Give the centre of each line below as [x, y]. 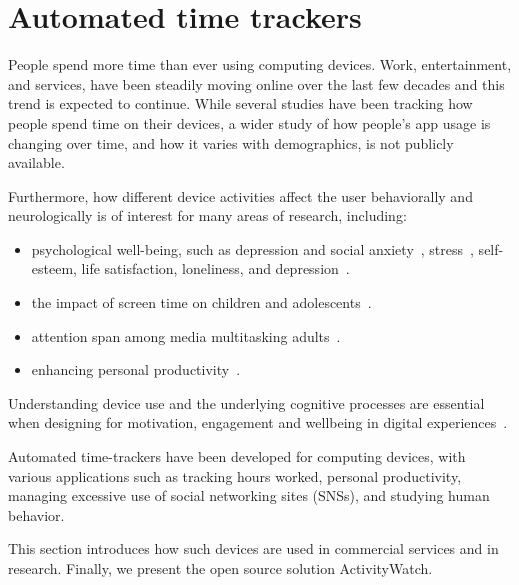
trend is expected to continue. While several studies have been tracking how [240, 103]
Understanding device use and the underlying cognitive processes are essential [246, 402]
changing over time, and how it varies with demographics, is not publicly [231, 142]
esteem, [54, 268]
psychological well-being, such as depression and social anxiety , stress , [252, 248]
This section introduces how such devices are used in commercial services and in [253, 548]
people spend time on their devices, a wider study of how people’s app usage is [249, 122]
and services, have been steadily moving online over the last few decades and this [256, 83]
